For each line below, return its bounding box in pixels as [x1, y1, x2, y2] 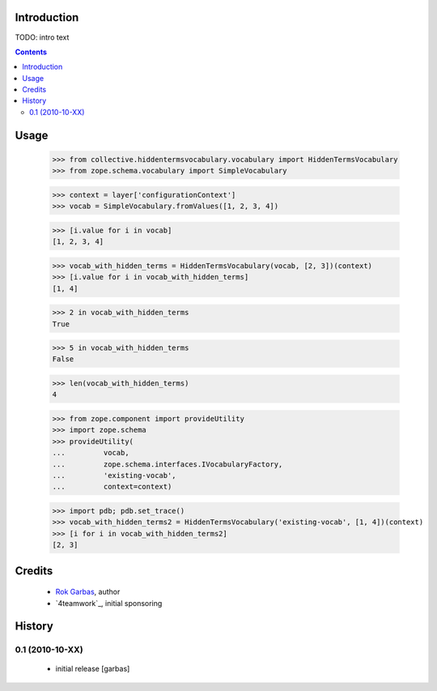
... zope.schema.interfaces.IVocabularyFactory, [52, 459, 283, 469]
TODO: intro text [15, 32, 70, 42]
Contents [15, 47, 48, 57]
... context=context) [52, 482, 172, 492]
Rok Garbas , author [55, 587, 121, 597]
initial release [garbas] [55, 664, 130, 674]
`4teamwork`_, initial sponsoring [55, 598, 163, 608]
